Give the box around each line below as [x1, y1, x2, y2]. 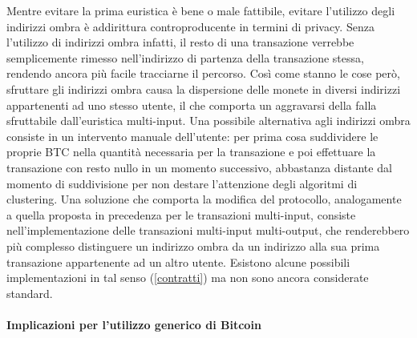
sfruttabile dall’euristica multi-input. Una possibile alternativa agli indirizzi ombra [6, 112, 411, 129]
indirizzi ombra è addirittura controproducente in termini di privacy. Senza [6, 18, 374, 34]
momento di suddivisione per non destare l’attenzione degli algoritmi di [6, 175, 358, 191]
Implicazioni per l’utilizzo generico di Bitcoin [6, 316, 261, 332]
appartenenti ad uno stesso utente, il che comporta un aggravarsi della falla [6, 96, 377, 113]
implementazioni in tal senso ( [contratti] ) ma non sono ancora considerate [6, 269, 369, 286]
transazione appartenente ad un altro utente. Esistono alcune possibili [6, 253, 350, 270]
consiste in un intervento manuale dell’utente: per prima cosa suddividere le [6, 127, 379, 144]
